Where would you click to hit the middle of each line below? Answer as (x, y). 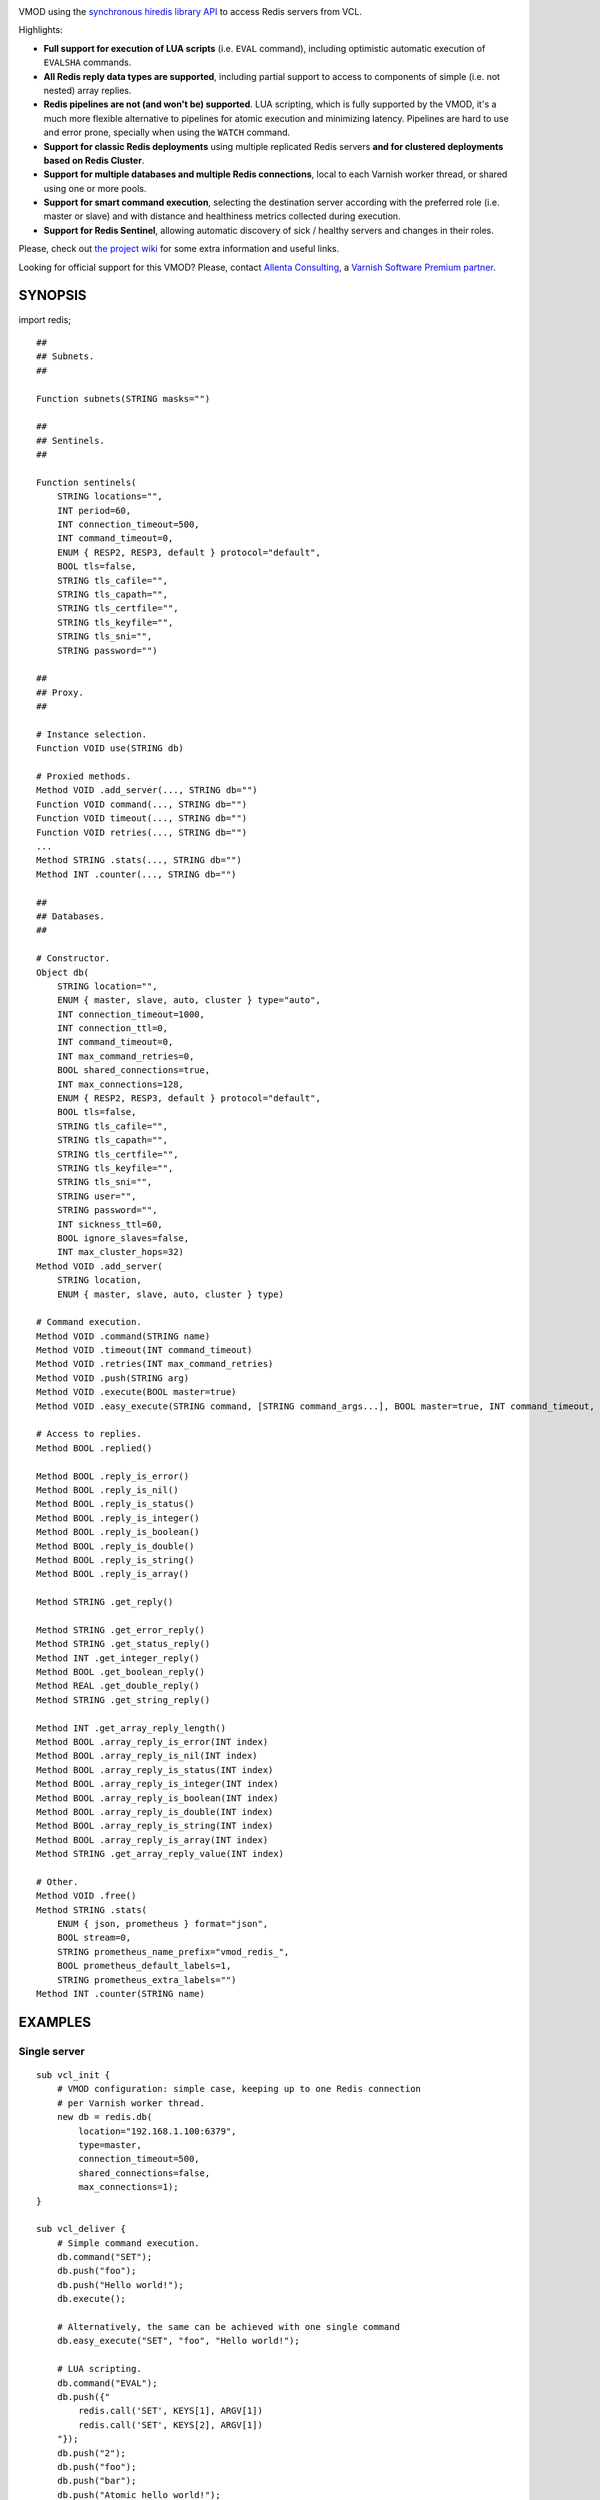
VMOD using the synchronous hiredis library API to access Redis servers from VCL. (190, 11)
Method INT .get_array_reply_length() (131, 1728)
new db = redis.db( (104, 2117)
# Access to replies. (89, 1434)
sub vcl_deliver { (81, 2229)
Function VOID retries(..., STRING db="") (142, 832)
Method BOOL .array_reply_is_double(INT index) (155, 1811)
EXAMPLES (55, 2021)
